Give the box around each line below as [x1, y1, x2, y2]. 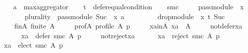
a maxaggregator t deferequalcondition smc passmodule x [13, 1, 244, 11]
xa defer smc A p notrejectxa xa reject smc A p [21, 30, 220, 40]
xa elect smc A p [3, 40, 63, 50]
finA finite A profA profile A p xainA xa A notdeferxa [14, 21, 243, 31]
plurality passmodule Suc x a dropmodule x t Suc [24, 11, 225, 21]
